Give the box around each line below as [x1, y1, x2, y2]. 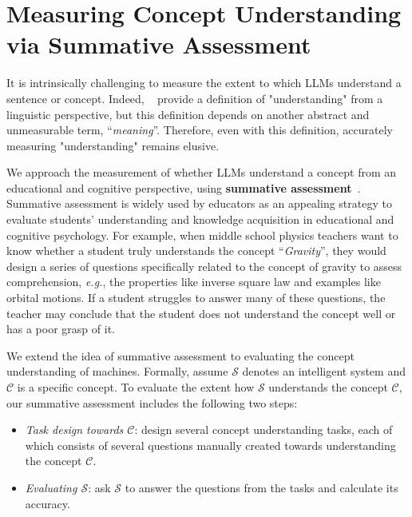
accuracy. [25, 495, 70, 511]
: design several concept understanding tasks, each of [134, 421, 393, 438]
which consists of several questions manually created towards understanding [25, 436, 396, 453]
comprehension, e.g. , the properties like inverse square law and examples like [6, 273, 381, 290]
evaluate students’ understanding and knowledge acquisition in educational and [6, 211, 394, 228]
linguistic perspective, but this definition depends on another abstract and [6, 105, 370, 122]
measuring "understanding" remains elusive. [6, 137, 220, 153]
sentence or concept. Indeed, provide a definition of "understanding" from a [6, 89, 383, 106]
